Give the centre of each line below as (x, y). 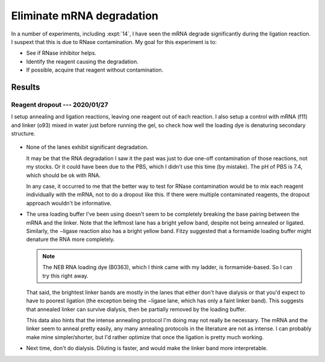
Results (26, 87)
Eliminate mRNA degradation (85, 16)
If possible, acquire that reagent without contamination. (95, 70)
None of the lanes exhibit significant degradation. (87, 147)
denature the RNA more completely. (70, 239)
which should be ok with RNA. (63, 175)
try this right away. (65, 276)
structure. (23, 134)
